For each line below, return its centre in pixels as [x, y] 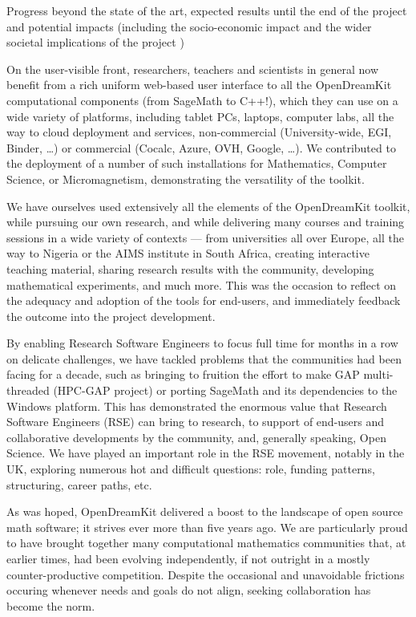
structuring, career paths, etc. [79, 484]
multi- [378, 374]
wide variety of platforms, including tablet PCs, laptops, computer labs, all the [200, 116]
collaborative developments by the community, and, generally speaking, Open [196, 437]
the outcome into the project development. [111, 316]
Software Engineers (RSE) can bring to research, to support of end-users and [196, 422]
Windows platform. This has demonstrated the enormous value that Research [197, 406]
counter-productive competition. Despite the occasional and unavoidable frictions [206, 574]
